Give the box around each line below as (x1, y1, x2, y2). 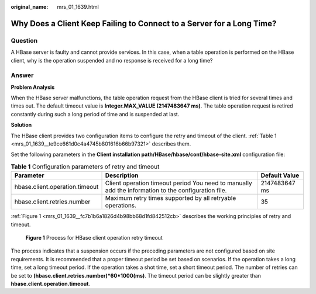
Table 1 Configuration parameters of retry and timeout (11, 162, 160, 171)
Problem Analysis (11, 84, 55, 91)
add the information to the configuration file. (105, 186, 227, 195)
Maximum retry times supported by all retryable (105, 194, 236, 202)
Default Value (260, 171, 300, 179)
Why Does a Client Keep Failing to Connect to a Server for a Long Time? (11, 18, 277, 29)
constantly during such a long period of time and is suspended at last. (11, 110, 180, 117)
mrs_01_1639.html (57, 4, 99, 10)
